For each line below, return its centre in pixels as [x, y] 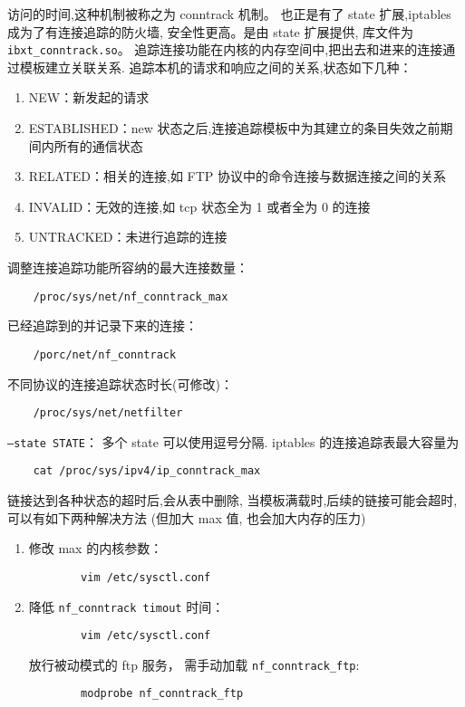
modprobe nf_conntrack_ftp [162, 694]
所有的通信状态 [98, 145]
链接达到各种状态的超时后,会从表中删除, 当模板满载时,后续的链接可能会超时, [232, 500]
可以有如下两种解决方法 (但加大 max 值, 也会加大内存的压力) [187, 517]
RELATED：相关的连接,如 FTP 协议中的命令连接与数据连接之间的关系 [237, 176]
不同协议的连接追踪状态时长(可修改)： [120, 383]
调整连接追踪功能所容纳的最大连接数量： [128, 267]
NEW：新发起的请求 [89, 97]
